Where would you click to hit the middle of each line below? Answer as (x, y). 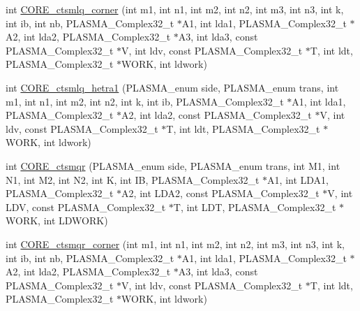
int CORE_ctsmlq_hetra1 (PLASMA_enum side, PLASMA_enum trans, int (172, 87)
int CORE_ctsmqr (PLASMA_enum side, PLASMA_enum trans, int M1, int (173, 165)
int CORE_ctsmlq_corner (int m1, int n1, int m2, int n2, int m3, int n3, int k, (175, 9)
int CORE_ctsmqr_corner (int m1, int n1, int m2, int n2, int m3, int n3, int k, (175, 244)
